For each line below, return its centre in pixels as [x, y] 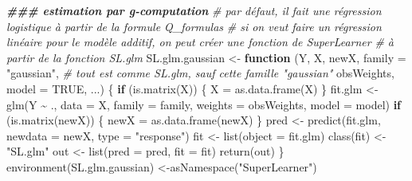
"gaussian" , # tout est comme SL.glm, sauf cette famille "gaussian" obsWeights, [200, 73]
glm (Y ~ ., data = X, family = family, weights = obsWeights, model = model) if [204, 104]
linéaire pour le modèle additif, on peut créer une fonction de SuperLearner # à [200, 42]
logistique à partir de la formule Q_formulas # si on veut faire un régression [194, 26]
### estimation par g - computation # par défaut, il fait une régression [194, 10]
